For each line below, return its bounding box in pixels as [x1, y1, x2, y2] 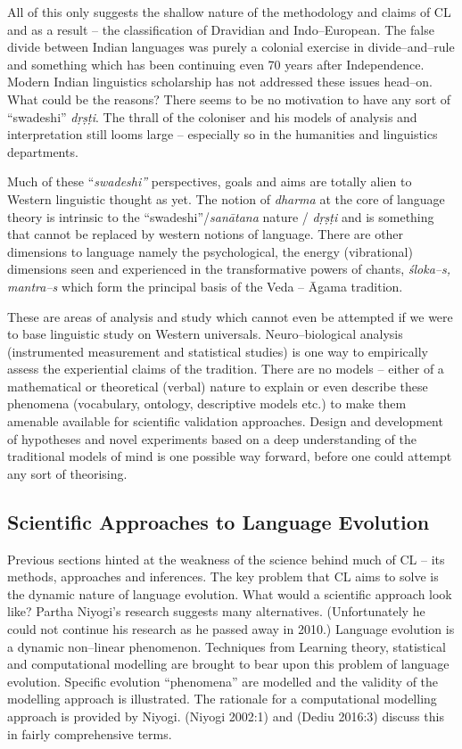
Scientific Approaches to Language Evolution [7, 507, 430, 535]
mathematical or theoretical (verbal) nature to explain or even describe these [7, 376, 428, 395]
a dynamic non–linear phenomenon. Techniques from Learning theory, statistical [7, 637, 446, 655]
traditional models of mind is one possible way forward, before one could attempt [7, 447, 452, 465]
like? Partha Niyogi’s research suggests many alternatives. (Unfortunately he [7, 602, 425, 621]
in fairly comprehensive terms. [7, 724, 172, 743]
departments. [7, 142, 78, 160]
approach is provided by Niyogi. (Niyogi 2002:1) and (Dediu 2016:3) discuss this [7, 706, 444, 725]
